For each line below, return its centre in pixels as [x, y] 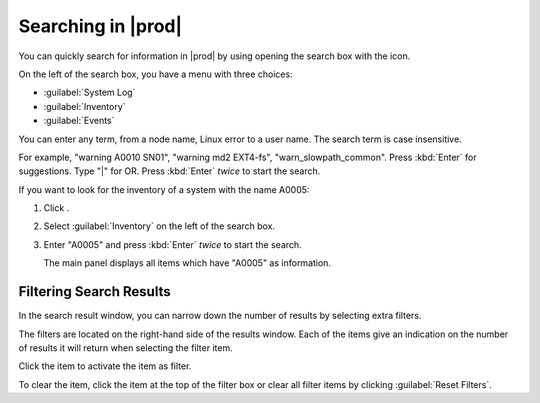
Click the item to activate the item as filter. [105, 366]
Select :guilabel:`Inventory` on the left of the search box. [159, 226]
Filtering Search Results [94, 291]
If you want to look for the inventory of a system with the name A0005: [164, 189]
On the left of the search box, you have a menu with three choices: [156, 74]
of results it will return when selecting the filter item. [126, 347]
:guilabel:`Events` [79, 121]
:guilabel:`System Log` [89, 92]
